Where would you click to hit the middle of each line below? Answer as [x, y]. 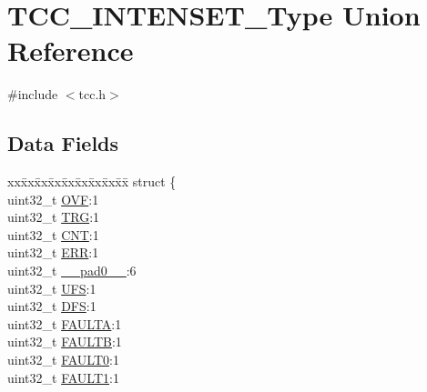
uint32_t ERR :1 [53, 252]
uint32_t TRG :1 [54, 217]
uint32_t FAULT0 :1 [63, 360]
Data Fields [63, 143]
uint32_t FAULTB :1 [65, 342]
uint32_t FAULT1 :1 [63, 377]
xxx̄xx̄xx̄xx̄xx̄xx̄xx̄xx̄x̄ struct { [92, 181]
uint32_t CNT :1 [53, 234]
